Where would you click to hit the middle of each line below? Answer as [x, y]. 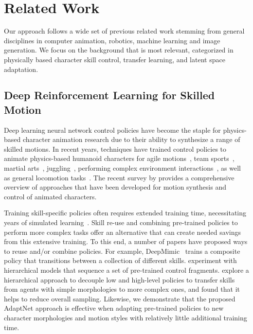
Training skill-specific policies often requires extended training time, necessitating [125, 213]
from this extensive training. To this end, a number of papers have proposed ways [126, 241]
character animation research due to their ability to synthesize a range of [131, 139]
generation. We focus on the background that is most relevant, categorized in [119, 50]
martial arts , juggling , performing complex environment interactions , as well [123, 168]
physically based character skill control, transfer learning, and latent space [115, 59]
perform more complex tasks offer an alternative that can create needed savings [122, 232]
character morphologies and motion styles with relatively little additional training [126, 317]
